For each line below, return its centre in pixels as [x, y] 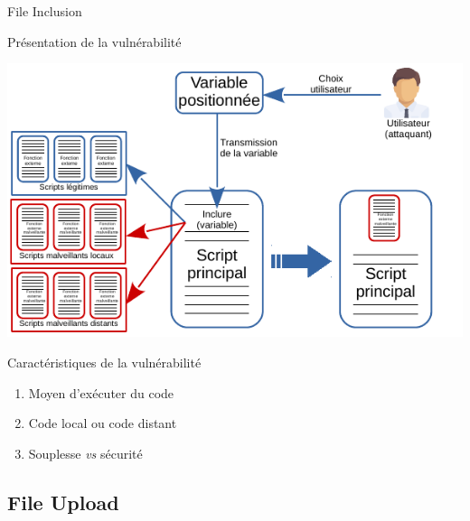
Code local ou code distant [103, 423]
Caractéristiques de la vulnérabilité [104, 363]
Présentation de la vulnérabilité [94, 41]
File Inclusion [45, 11]
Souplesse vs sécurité [85, 453]
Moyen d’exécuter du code [101, 392]
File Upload [63, 502]
